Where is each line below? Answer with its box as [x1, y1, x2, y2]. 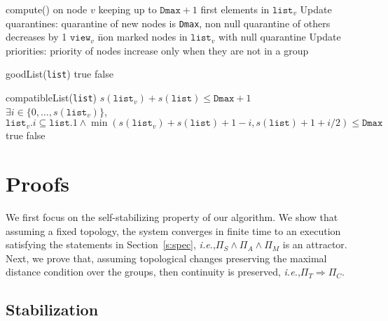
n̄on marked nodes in [97, 29, 188, 44]
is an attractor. [282, 237, 347, 252]
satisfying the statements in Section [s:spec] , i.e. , [6, 237, 216, 252]
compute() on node [6, 2, 88, 16]
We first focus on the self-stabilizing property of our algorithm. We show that [6, 210, 338, 224]
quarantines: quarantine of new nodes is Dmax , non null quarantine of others [6, 15, 331, 30]
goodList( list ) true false [6, 66, 113, 81]
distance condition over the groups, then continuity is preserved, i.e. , [6, 264, 300, 279]
